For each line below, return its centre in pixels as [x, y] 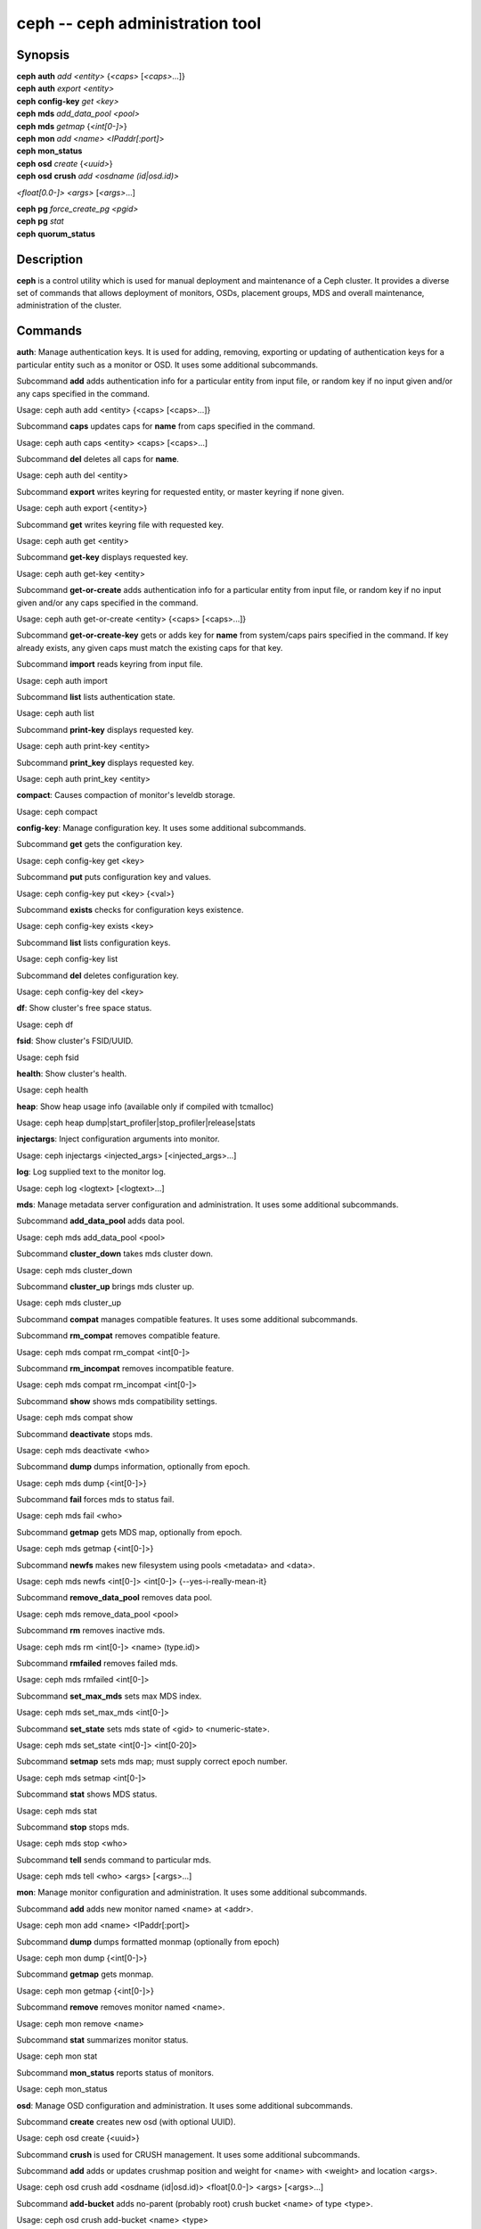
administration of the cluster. [69, 305]
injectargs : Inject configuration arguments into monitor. [118, 1139]
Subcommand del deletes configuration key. [98, 975]
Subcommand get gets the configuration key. [99, 844]
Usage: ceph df [45, 1024]
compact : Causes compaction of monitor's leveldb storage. [126, 795]
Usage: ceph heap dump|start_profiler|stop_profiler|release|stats [136, 1123]
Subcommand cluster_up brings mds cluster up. [106, 1287]
